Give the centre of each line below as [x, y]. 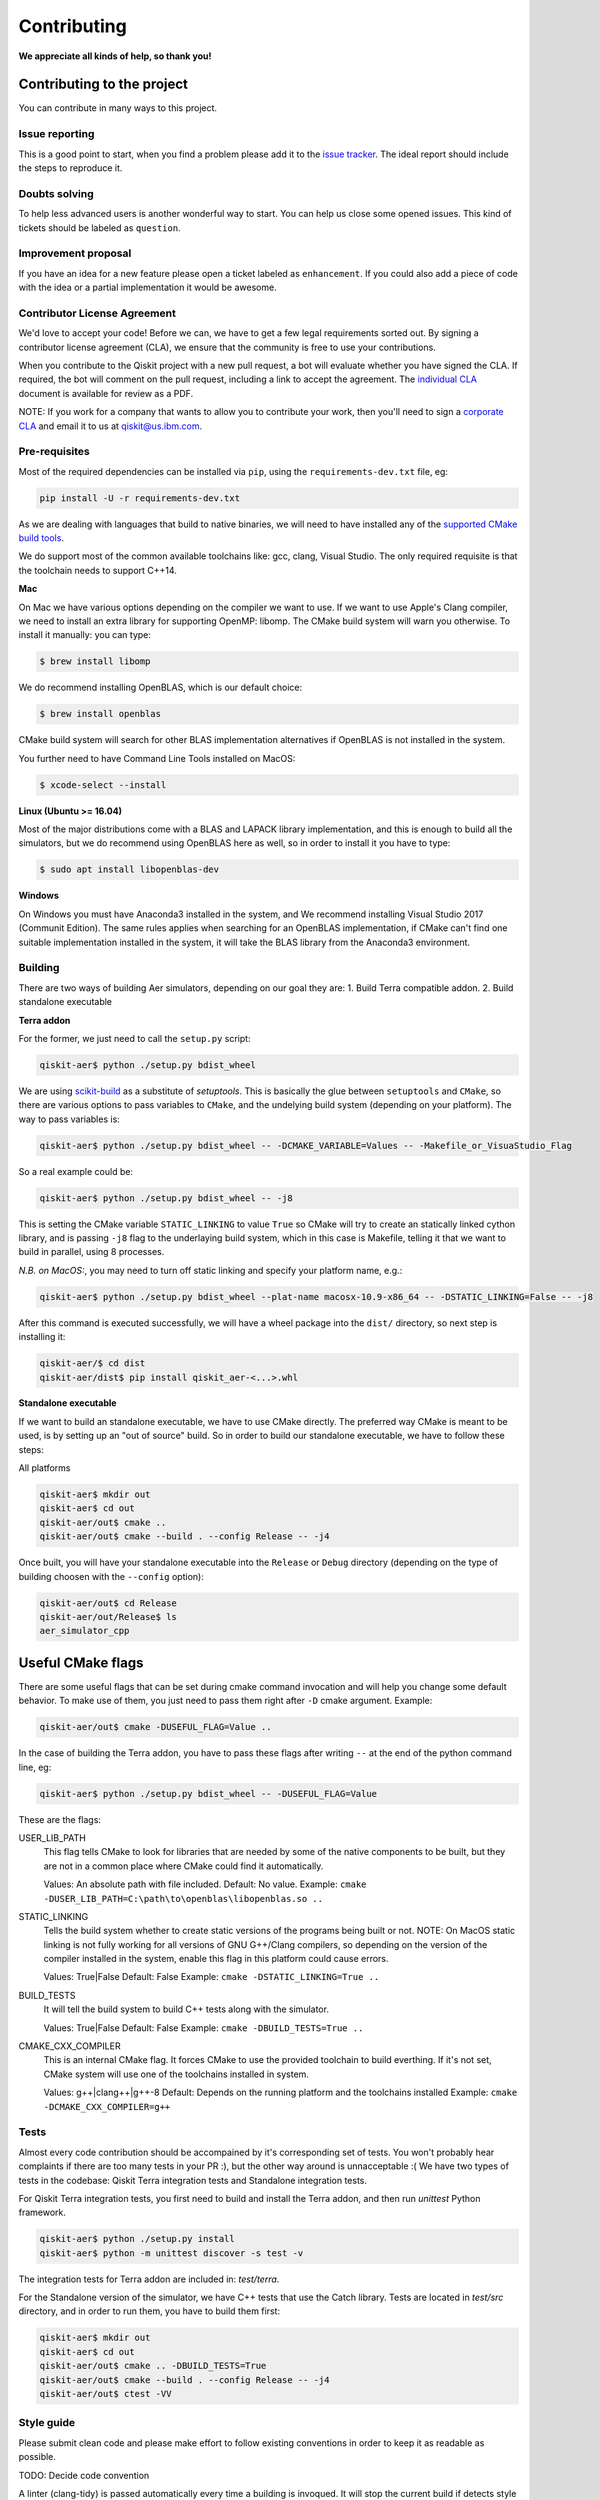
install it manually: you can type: [85, 635]
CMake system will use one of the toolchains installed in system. [176, 2074]
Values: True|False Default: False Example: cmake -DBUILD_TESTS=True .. [203, 2027]
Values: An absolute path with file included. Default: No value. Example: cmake [205, 1884]
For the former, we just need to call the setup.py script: [134, 1038]
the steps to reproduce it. [70, 167]
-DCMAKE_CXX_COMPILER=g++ [107, 2106]
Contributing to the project [103, 84]
